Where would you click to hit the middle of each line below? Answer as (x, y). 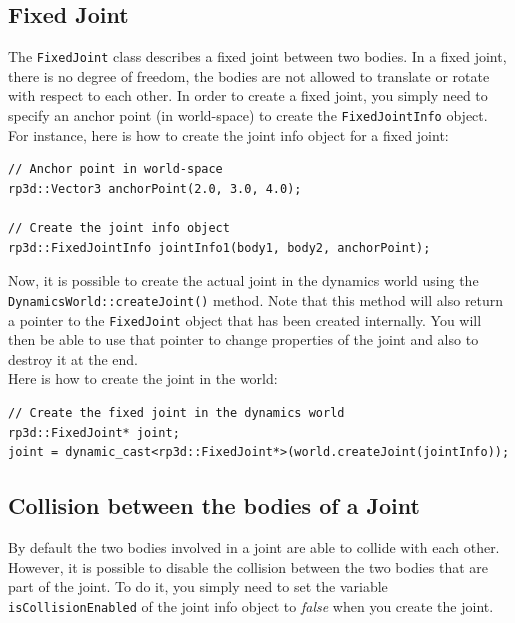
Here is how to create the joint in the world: (143, 378)
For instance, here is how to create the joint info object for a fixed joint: (228, 134)
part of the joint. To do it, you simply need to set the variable (198, 586)
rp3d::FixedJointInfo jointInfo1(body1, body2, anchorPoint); (219, 247)
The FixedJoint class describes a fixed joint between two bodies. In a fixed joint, (257, 56)
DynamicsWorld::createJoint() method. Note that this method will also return (256, 299)
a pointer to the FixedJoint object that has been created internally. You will (245, 319)
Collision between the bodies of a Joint (214, 505)
